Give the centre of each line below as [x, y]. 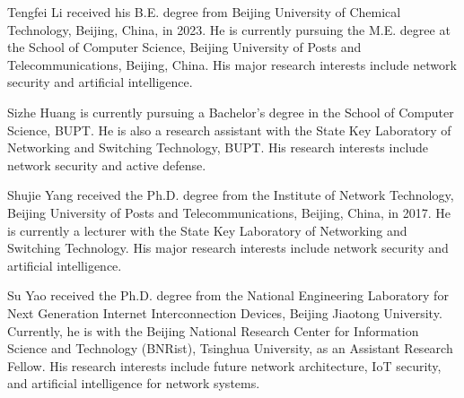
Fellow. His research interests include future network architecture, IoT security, [224, 365]
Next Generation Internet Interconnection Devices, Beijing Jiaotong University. [225, 312]
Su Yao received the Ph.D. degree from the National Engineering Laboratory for [228, 295]
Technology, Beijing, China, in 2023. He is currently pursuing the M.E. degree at [229, 29]
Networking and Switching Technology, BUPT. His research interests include [218, 147]
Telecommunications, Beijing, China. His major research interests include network [232, 64]
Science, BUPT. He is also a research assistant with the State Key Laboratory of [229, 130]
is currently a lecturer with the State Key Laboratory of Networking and [207, 230]
